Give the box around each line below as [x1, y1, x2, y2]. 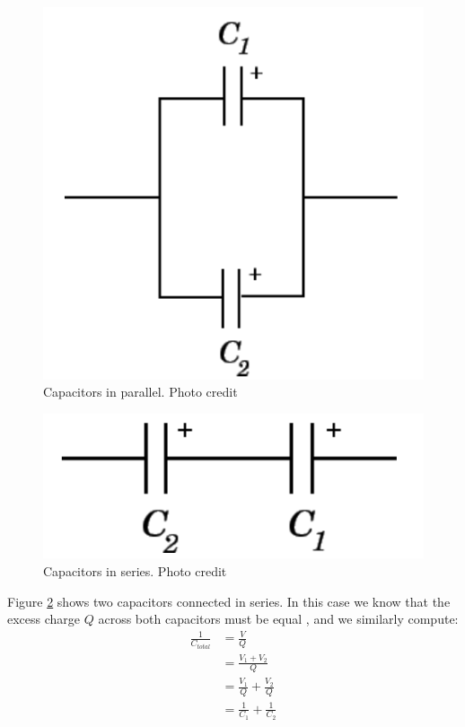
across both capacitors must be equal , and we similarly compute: [98, 609, 459, 628]
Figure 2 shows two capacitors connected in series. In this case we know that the [7, 591, 451, 610]
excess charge [7, 609, 81, 628]
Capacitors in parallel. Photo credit [43, 382, 238, 401]
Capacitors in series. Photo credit [43, 562, 227, 581]
